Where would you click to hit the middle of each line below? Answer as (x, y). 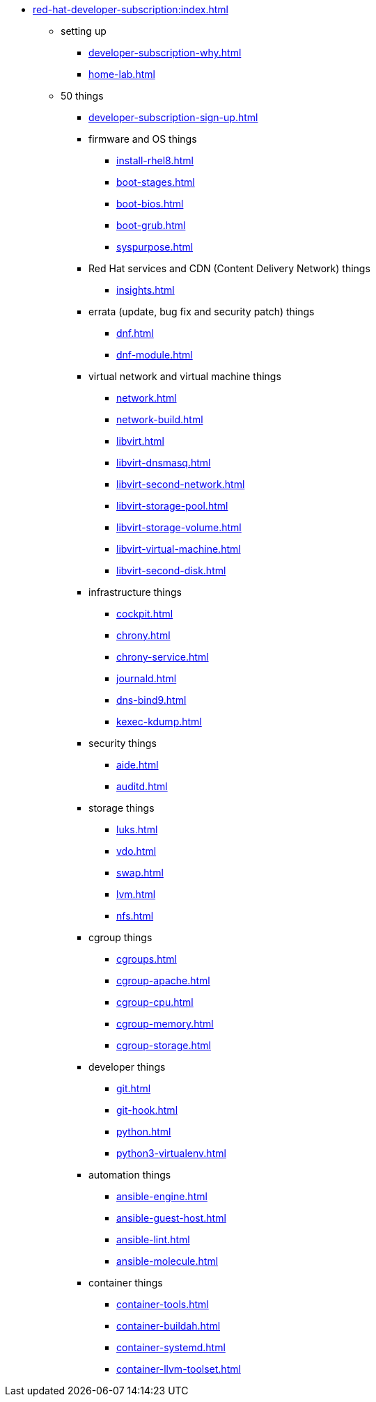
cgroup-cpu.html (155, 1002)
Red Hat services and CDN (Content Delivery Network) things (229, 268)
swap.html (140, 873)
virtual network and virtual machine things (185, 376)
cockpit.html (145, 614)
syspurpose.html (155, 247)
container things (126, 1283)
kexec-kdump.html (159, 722)
